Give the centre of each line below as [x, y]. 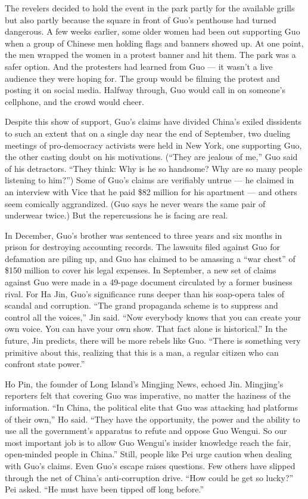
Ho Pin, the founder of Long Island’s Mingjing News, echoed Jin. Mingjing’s [144, 384]
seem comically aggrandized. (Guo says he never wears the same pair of [135, 203]
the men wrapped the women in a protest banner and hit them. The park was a [150, 55]
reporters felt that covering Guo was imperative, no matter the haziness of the [148, 395]
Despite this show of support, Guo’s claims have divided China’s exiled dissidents [153, 121]
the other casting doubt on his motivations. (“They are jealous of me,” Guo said [151, 157]
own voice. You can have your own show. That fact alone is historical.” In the [146, 329]
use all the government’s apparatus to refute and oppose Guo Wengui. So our [146, 431]
